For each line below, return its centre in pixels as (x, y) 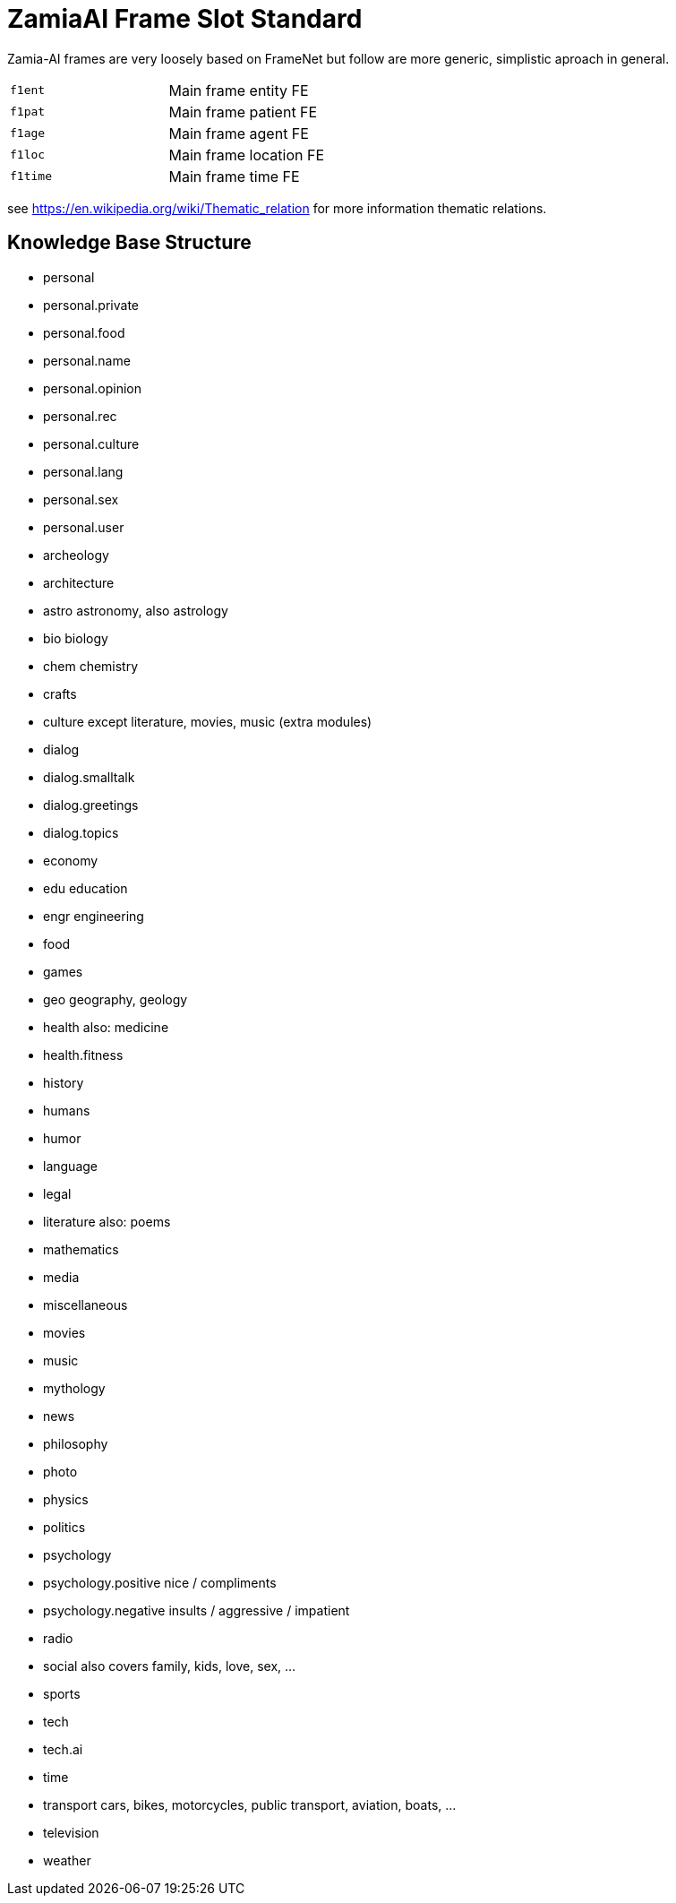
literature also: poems (107, 1221)
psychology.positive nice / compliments (160, 1582)
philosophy (76, 1443)
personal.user (84, 527)
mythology (74, 1388)
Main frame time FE (234, 176)
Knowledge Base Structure (129, 243)
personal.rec (80, 416)
